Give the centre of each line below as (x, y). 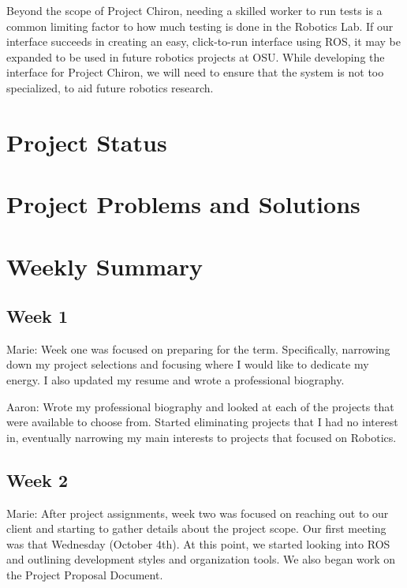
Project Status (87, 142)
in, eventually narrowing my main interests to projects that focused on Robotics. (202, 437)
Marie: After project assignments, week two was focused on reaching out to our (198, 513)
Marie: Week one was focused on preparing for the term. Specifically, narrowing (198, 348)
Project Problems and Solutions (183, 204)
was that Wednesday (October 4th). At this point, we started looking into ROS (198, 543)
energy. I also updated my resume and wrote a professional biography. (175, 380)
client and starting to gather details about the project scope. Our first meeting (196, 528)
